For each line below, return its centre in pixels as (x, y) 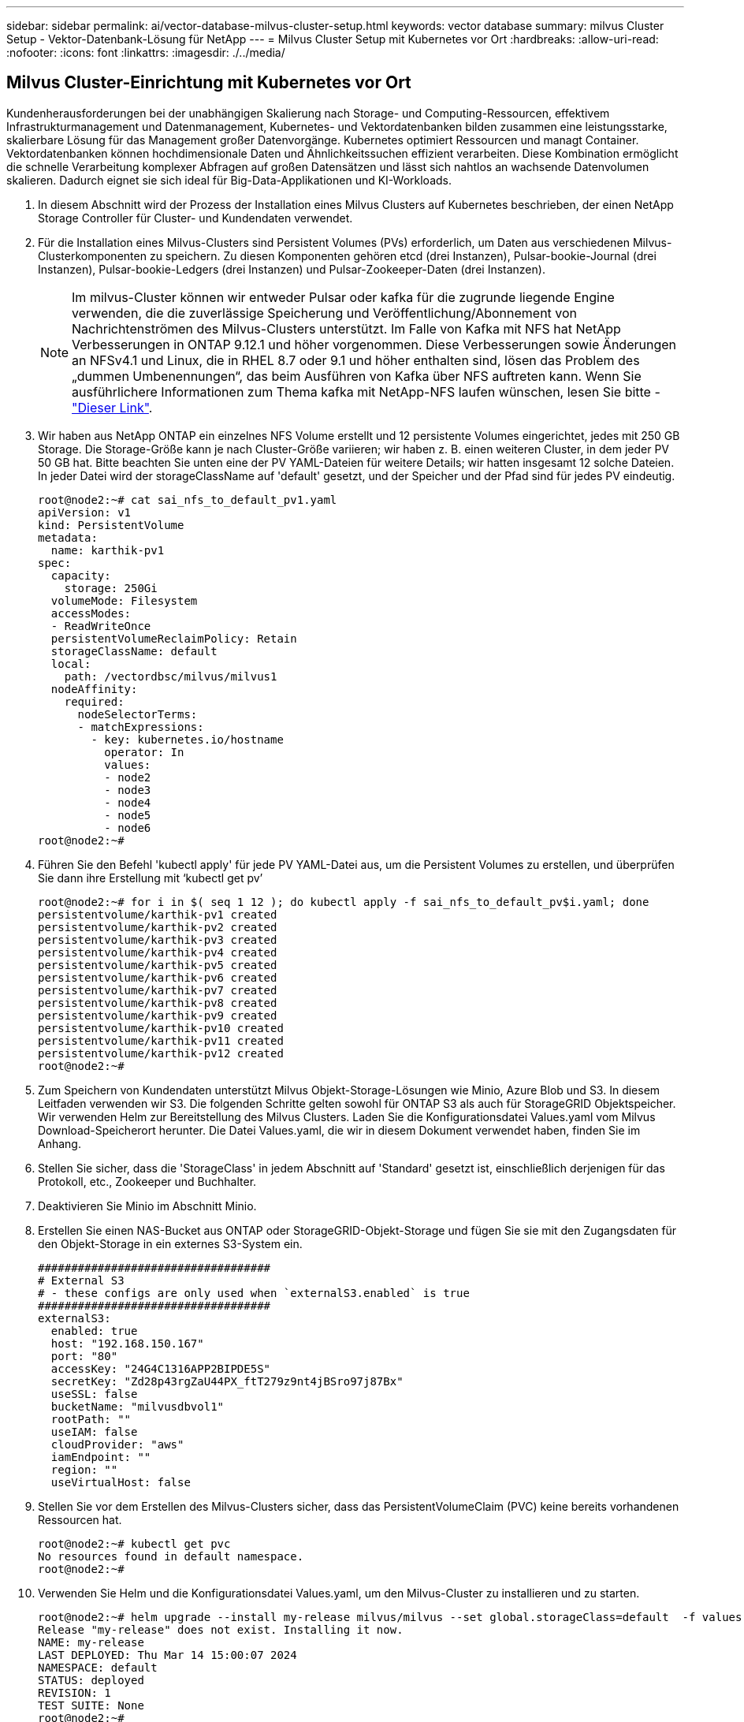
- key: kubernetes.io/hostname (187, 739)
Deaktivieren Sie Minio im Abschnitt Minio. (147, 1206)
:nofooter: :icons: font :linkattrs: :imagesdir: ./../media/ (146, 52)
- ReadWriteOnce (101, 626)
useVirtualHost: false (121, 1482)
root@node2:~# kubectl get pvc (134, 1543)
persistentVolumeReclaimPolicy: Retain (174, 638)
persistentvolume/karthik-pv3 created (158, 939)
